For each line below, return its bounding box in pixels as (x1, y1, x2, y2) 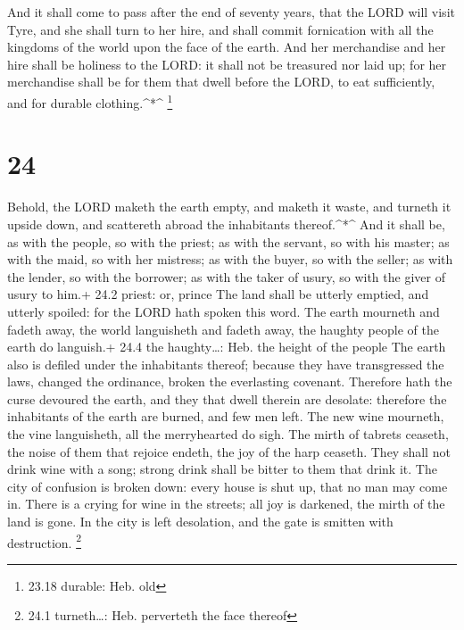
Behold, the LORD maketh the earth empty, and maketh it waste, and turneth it (7, 197, 452, 216)
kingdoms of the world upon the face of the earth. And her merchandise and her (7, 37, 446, 56)
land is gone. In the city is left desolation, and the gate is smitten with (7, 512, 394, 531)
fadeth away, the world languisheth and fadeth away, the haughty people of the (7, 319, 439, 338)
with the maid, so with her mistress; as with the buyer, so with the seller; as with (7, 250, 453, 269)
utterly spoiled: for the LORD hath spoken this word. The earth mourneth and (7, 302, 440, 320)
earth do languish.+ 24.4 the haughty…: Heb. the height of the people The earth (7, 337, 446, 356)
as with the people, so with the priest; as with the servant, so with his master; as (7, 232, 450, 251)
